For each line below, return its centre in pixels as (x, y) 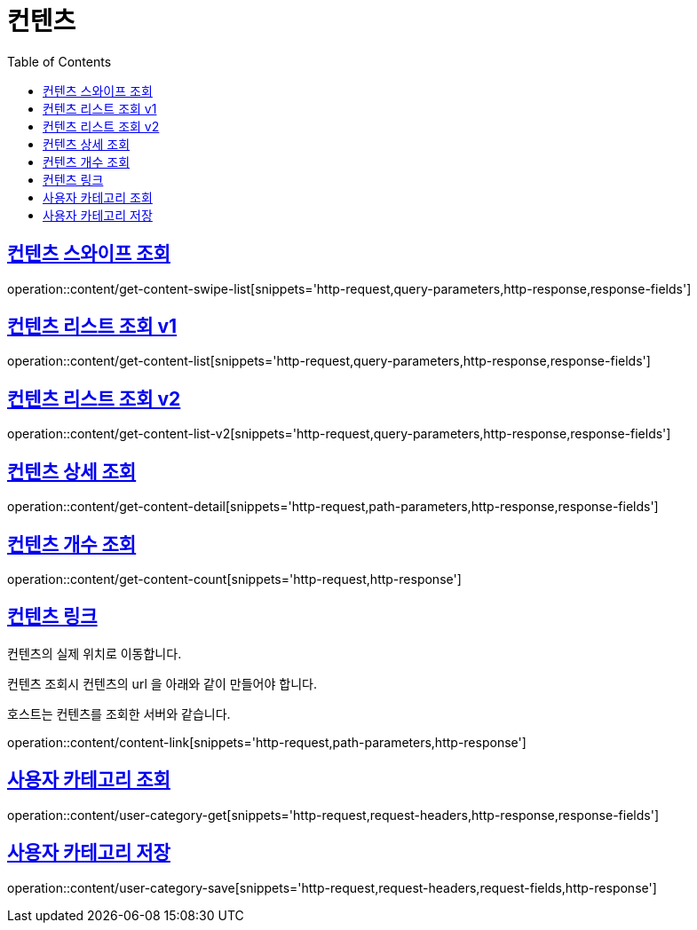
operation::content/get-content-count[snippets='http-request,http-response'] (234, 579)
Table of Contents (59, 61)
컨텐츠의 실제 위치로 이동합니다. (95, 653)
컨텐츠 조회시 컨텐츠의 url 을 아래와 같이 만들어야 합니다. (162, 683)
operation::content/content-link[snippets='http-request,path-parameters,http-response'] (267, 742)
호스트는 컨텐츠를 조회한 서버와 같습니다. (119, 713)
